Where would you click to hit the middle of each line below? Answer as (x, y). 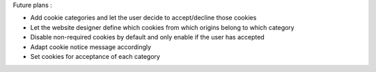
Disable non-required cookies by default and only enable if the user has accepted (147, 37)
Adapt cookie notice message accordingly (91, 47)
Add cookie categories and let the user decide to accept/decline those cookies (143, 18)
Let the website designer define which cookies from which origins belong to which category (163, 27)
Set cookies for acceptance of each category (95, 56)
